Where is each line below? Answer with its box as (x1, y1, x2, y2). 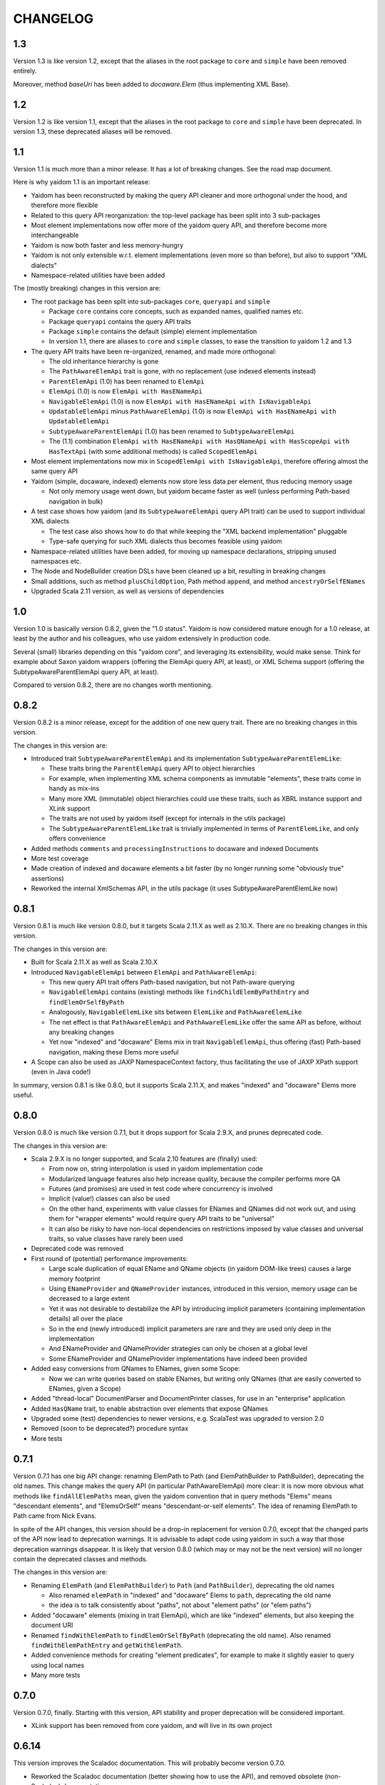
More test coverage (31, 854, 89, 863)
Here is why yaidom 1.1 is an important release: (13, 178, 150, 186)
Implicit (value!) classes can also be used (48, 1195, 170, 1203)
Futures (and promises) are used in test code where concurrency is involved (48, 1185, 273, 1193)
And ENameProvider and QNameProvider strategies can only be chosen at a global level (48, 1344, 308, 1353)
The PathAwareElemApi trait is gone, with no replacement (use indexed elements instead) (48, 367, 317, 376)
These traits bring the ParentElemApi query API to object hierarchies (48, 764, 256, 773)
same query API (31, 467, 78, 476)
